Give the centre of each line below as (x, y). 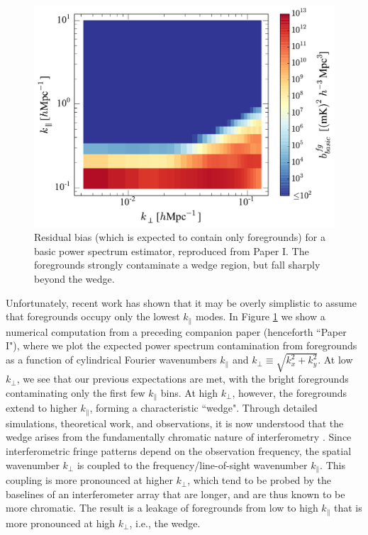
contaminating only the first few (76, 392)
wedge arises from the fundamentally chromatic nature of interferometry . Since (179, 437)
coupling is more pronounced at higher (89, 480)
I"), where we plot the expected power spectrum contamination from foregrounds (182, 345)
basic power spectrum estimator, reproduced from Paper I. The (172, 250)
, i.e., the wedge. (165, 523)
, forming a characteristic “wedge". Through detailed (203, 408)
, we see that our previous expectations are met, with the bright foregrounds (183, 379)
